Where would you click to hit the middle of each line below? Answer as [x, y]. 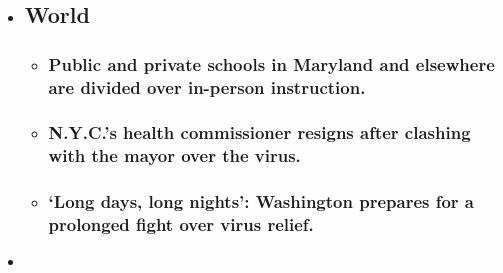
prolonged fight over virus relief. [181, 224]
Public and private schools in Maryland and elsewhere [271, 63]
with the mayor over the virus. [174, 155]
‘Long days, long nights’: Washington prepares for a [261, 201]
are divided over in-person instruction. [207, 86]
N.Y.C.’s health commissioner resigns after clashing [259, 132]
